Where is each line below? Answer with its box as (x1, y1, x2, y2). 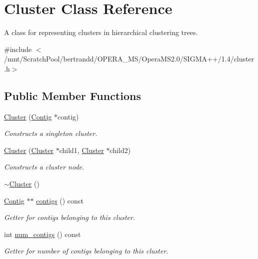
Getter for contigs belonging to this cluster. (4, 212, 135, 222)
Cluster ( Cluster (4, 144, 54, 155)
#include (4, 43, 32, 54)
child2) (109, 144, 131, 155)
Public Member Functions (4, 87, 141, 103)
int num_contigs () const (4, 228, 81, 239)
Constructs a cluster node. (4, 161, 84, 172)
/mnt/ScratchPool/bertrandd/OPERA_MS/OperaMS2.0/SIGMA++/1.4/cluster (4, 53, 254, 64)
